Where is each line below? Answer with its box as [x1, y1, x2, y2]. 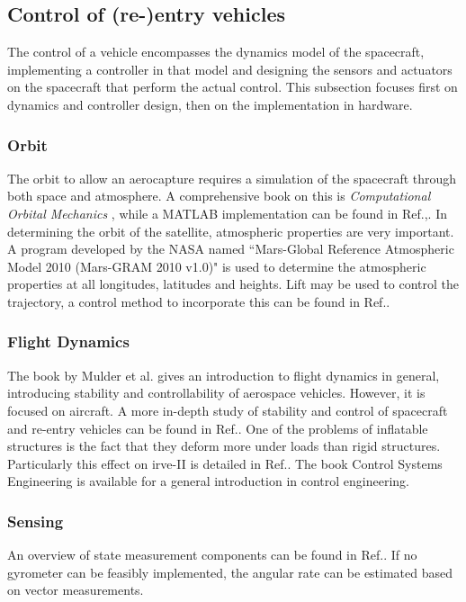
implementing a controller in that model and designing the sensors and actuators [7, 59, 453, 78]
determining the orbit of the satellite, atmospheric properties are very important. [7, 221, 454, 240]
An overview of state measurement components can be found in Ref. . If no [7, 545, 417, 564]
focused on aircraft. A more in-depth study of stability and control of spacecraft [7, 400, 448, 419]
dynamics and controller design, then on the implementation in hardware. [7, 94, 413, 113]
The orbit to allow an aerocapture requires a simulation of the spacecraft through [7, 168, 457, 187]
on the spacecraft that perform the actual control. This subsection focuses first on [7, 77, 458, 96]
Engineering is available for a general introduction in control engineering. [7, 472, 410, 490]
